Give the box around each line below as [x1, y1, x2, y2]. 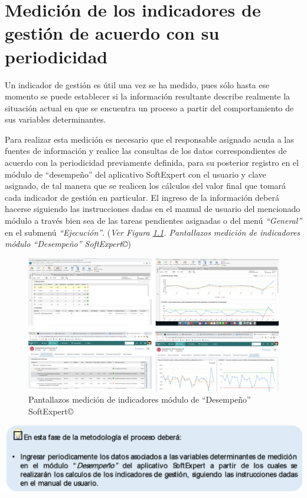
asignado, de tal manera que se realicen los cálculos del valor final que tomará [5, 179, 286, 192]
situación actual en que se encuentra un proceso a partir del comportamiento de [5, 101, 294, 114]
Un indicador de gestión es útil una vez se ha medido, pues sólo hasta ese [5, 78, 270, 91]
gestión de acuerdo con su [5, 21, 220, 45]
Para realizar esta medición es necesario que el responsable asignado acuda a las [5, 133, 294, 145]
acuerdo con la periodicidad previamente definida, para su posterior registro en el [5, 156, 299, 169]
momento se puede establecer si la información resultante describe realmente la [5, 90, 290, 102]
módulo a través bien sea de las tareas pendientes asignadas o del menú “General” [5, 214, 302, 227]
